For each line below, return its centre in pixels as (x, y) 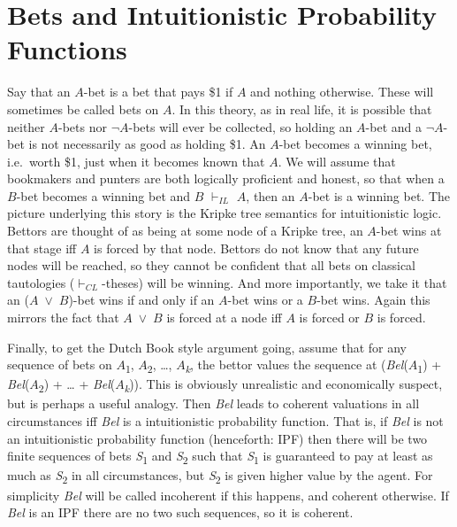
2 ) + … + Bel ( (77, 385)
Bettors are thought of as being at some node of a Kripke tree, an (185, 231)
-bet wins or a (265, 300)
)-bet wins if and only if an (141, 300)
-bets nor (83, 126)
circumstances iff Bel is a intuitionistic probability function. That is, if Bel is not (225, 421)
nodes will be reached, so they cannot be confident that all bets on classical (212, 265)
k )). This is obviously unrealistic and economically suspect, (283, 385)
